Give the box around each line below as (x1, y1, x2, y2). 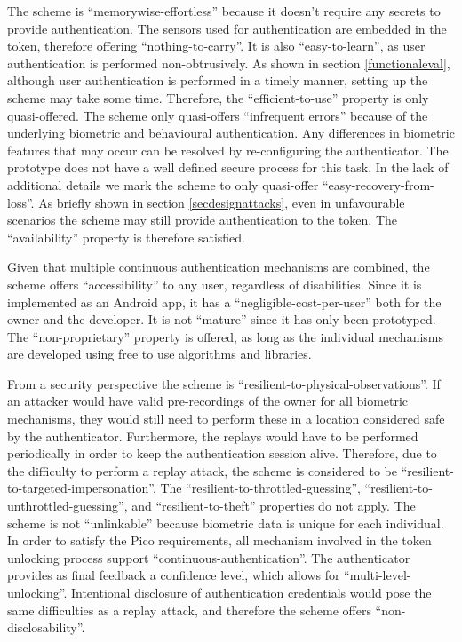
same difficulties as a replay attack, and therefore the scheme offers (7, 600, 371, 619)
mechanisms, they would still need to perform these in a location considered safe (7, 409, 445, 428)
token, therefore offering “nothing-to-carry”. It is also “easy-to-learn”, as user (7, 36, 426, 55)
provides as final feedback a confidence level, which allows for (7, 566, 340, 584)
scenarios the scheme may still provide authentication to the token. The (7, 210, 398, 229)
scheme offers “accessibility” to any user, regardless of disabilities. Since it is (7, 274, 422, 293)
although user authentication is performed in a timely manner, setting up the (7, 71, 428, 90)
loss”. (7, 193, 35, 211)
